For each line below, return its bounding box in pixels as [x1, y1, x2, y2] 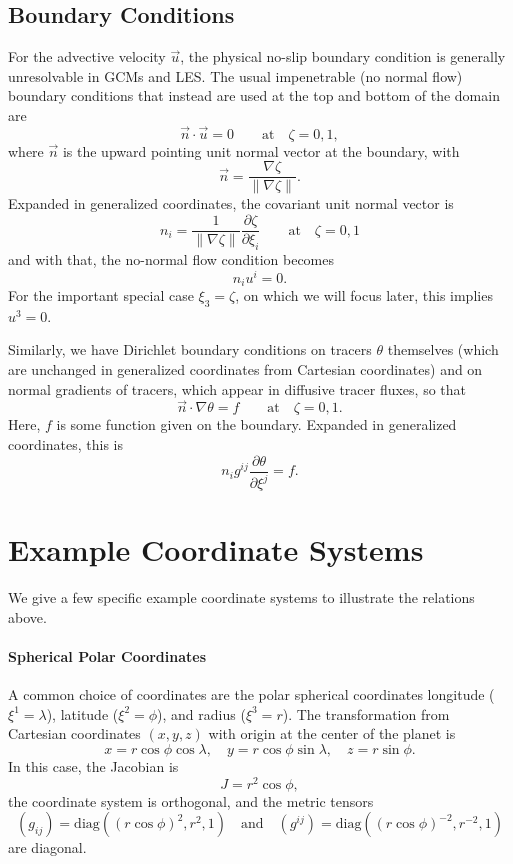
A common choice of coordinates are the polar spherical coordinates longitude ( [8, 684, 495, 705]
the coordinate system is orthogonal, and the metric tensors [8, 790, 374, 811]
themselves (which [387, 339, 499, 360]
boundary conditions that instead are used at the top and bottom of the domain [8, 85, 500, 106]
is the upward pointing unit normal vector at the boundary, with [62, 140, 460, 161]
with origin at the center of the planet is [208, 723, 456, 744]
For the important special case [8, 285, 194, 306]
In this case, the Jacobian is [8, 755, 179, 776]
